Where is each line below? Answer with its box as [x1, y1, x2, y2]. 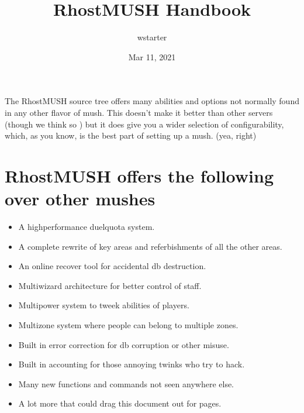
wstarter [137, 31, 167, 43]
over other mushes [5, 187, 156, 211]
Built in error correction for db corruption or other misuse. [18, 338, 229, 350]
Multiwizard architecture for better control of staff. [18, 279, 202, 291]
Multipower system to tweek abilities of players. [18, 299, 189, 311]
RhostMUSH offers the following [5, 163, 274, 187]
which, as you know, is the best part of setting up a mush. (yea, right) [5, 129, 257, 142]
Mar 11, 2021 [128, 50, 176, 63]
